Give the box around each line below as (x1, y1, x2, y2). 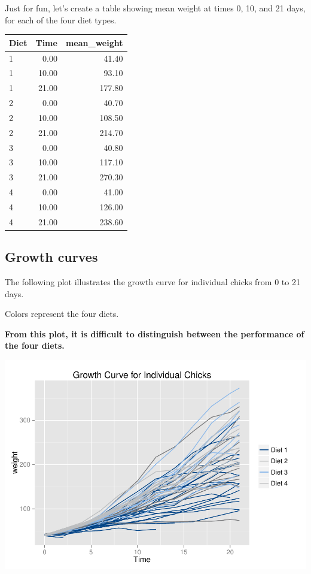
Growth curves (5, 247, 98, 266)
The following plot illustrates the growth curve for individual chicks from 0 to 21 (5, 276, 300, 288)
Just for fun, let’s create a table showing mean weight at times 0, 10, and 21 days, (5, 2, 306, 14)
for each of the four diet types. (5, 13, 117, 26)
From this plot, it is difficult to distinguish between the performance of (5, 327, 304, 340)
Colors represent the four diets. (5, 307, 119, 320)
